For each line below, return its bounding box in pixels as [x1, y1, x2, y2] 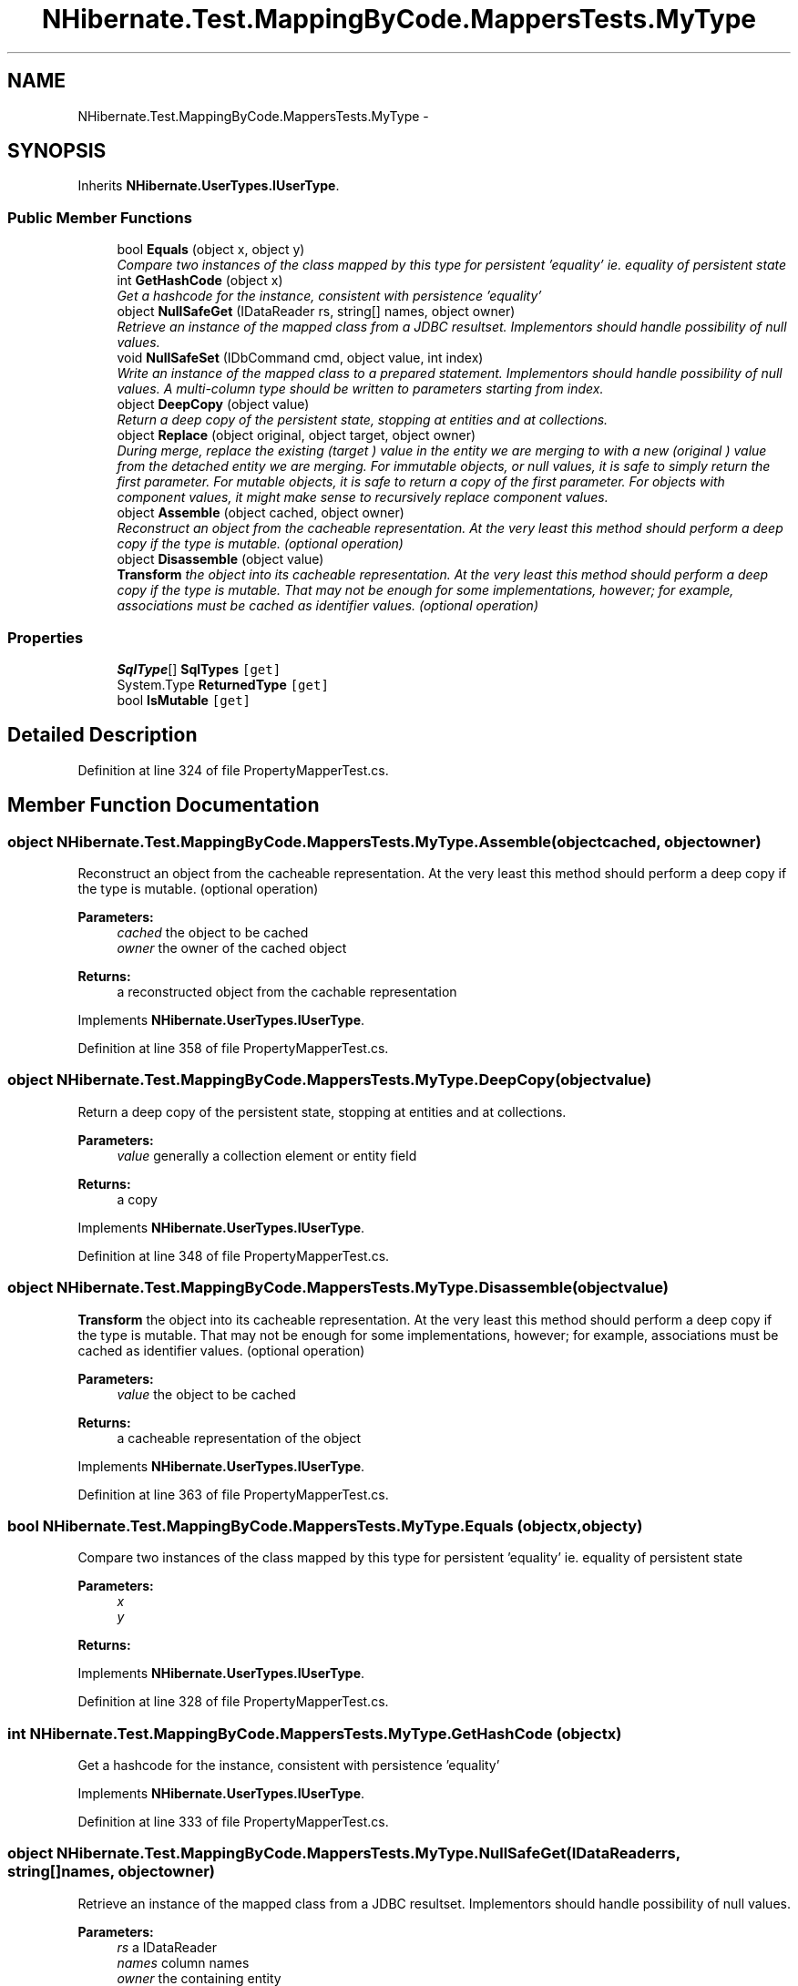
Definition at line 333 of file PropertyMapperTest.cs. [77, 1814, 389, 1829]
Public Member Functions [7, 208, 192, 227]
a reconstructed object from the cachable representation [117, 984, 457, 999]
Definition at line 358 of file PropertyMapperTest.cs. [77, 1040, 389, 1056]
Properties [7, 628, 84, 647]
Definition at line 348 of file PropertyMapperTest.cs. [77, 1247, 390, 1264]
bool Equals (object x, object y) [117, 241, 305, 258]
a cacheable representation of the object [117, 1429, 362, 1446]
